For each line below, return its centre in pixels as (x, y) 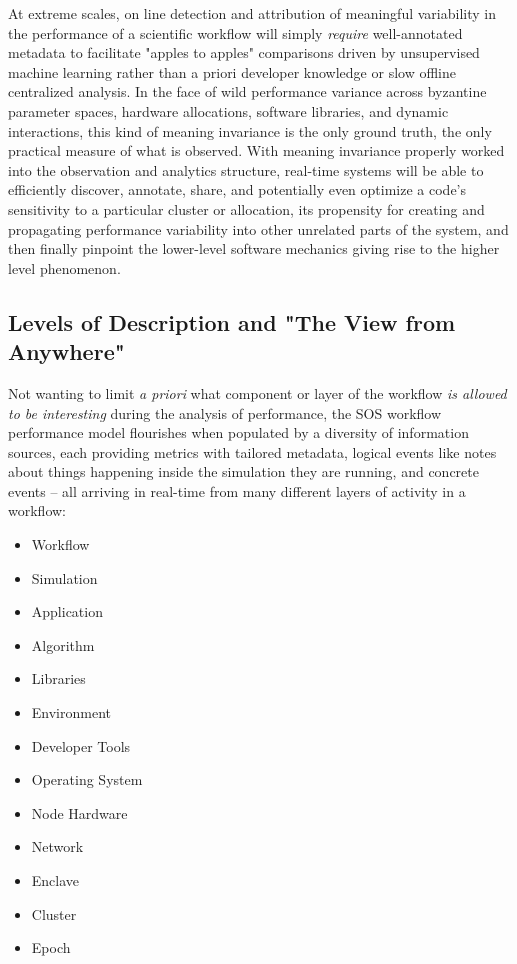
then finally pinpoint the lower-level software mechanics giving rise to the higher (254, 248)
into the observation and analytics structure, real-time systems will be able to (246, 169)
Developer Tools (81, 745)
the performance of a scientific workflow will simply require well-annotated (235, 32)
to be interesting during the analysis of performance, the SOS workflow (225, 412)
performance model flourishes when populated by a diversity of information (238, 432)
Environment (71, 712)
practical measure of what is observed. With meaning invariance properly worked (256, 150)
